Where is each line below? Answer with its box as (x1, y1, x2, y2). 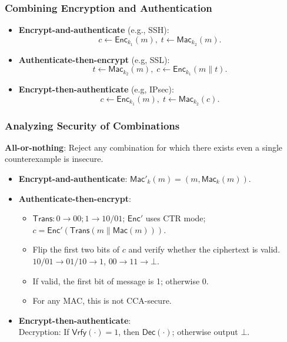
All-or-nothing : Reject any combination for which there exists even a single (5, 141, 283, 153)
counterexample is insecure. (5, 152, 104, 165)
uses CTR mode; (145, 212, 206, 224)
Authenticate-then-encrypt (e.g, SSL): (18, 53, 170, 65)
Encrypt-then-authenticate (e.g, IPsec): (18, 83, 174, 95)
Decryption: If (18, 326, 69, 338)
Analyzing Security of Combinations (5, 118, 180, 132)
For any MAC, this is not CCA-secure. (32, 294, 172, 307)
